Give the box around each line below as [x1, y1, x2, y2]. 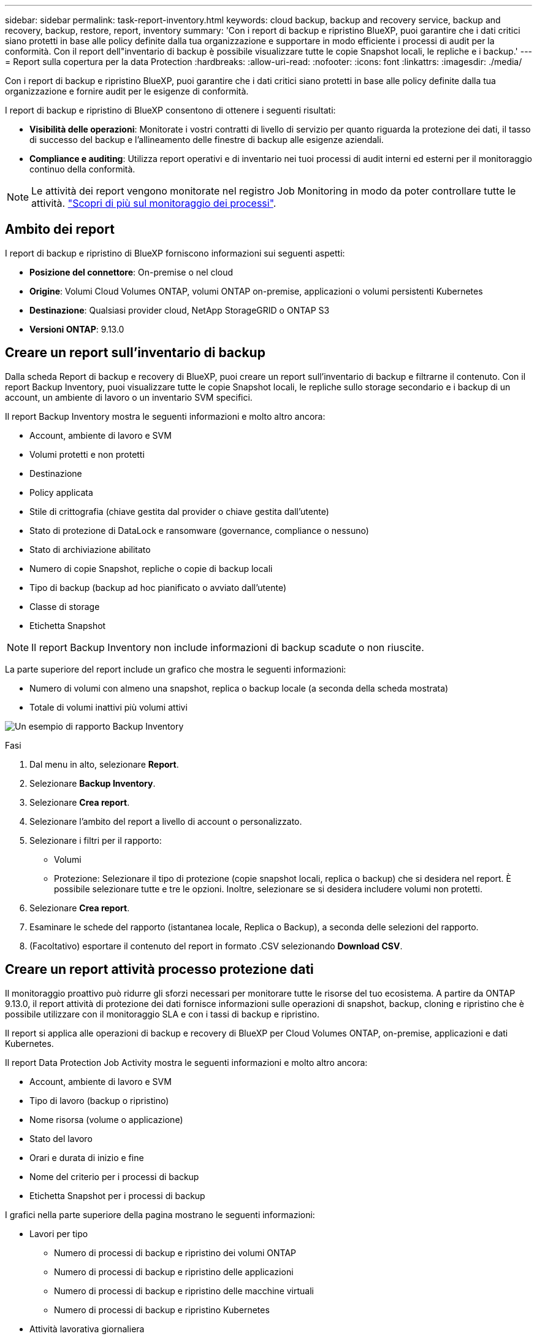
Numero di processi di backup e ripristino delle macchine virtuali [54, 1285, 314, 1296]
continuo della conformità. [29, 164, 135, 174]
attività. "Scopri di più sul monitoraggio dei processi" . [31, 197, 276, 209]
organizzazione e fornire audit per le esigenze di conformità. [5, 86, 249, 96]
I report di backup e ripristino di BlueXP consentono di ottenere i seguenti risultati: [5, 105, 336, 115]
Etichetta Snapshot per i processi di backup [29, 1190, 205, 1201]
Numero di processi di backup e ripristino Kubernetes [54, 1304, 270, 1315]
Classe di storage [29, 601, 100, 612]
